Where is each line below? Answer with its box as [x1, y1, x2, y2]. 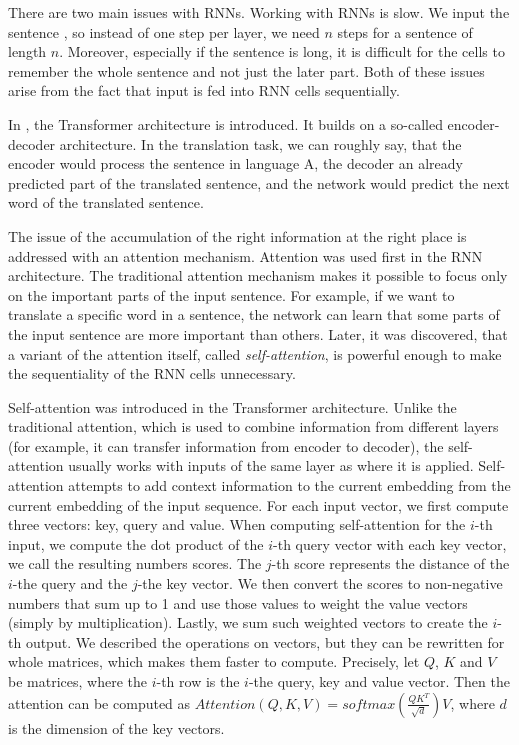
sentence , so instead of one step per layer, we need [8, 21, 320, 42]
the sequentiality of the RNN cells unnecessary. [8, 363, 296, 384]
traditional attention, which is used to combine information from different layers [8, 416, 499, 437]
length [8, 41, 47, 62]
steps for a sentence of [337, 21, 473, 42]
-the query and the [12, 573, 128, 594]
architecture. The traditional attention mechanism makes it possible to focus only [8, 265, 508, 286]
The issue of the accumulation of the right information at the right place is [8, 225, 467, 246]
